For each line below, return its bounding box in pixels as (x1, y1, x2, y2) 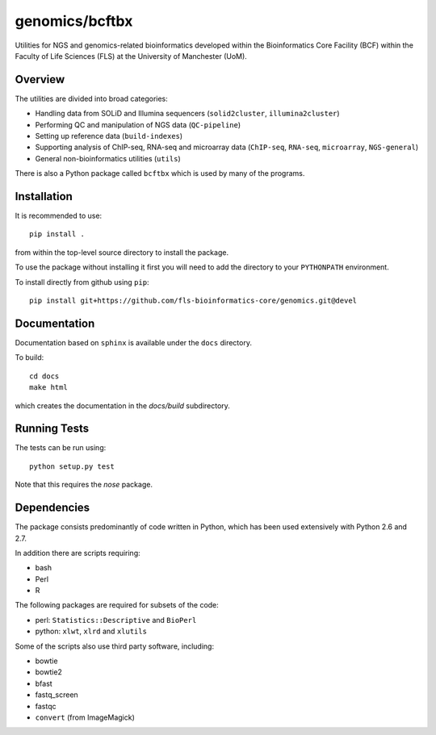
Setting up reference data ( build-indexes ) (35, 132, 183, 141)
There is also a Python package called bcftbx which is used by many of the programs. (15, 169, 305, 178)
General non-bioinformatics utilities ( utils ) (35, 153, 181, 163)
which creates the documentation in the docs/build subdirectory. (15, 400, 230, 411)
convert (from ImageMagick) (35, 712, 135, 722)
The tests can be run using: (15, 443, 107, 453)
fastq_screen (35, 690, 78, 700)
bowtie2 (35, 667, 62, 677)
